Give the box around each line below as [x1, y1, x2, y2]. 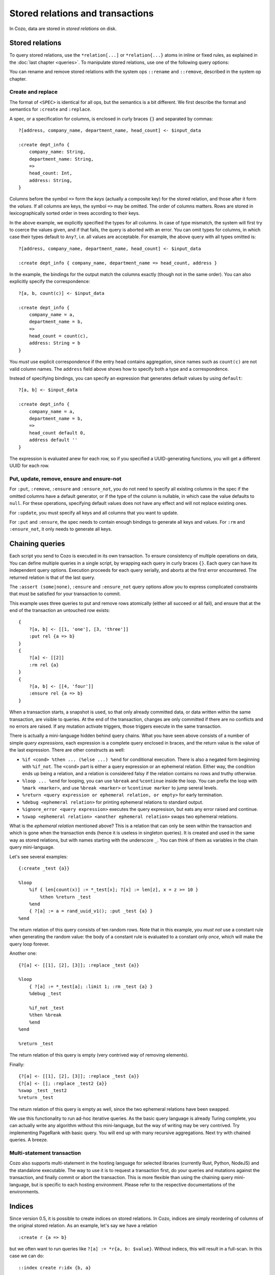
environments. [9, 1188, 40, 1194]
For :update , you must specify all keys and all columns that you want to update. [9, 509, 178, 516]
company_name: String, [29, 149, 86, 155]
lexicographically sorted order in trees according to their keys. [9, 210, 140, 216]
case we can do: [9, 1253, 44, 1259]
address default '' [29, 437, 78, 443]
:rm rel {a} [29, 662, 59, 668]
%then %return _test [40, 894, 91, 900]
